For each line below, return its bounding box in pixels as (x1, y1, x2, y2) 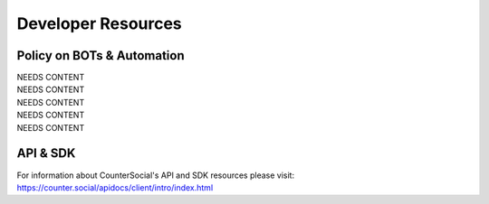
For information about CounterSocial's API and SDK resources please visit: (16, 170, 294, 181)
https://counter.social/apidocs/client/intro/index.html (16, 181, 214, 193)
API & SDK (16, 145, 76, 162)
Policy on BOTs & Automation (16, 48, 185, 63)
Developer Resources (16, 14, 183, 33)
